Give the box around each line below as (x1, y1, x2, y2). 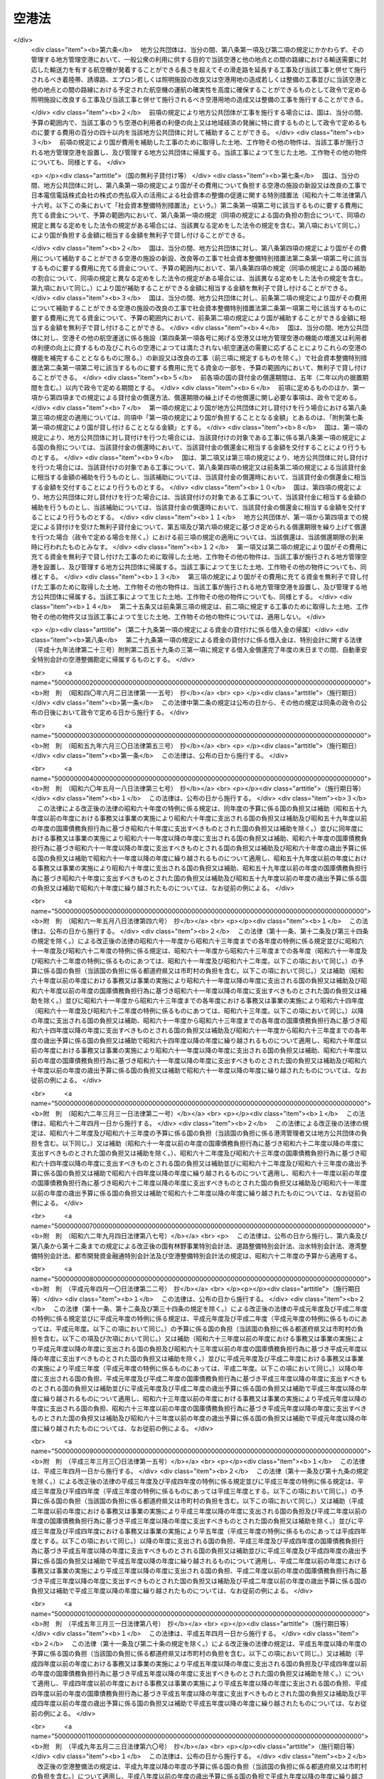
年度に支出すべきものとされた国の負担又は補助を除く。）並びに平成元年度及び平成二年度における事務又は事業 (43, 1354, 364, 1363)
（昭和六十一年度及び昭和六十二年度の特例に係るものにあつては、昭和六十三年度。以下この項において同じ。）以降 (31, 1006, 364, 1015)
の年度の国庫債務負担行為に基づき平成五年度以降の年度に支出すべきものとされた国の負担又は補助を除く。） (31, 1669, 346, 1678)
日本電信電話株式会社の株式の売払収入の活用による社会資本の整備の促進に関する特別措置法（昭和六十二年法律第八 (31, 191, 368, 199)
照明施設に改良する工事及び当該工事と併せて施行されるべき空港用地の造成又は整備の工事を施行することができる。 (31, 95, 368, 103)
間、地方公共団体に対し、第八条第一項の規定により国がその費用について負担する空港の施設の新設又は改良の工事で (31, 181, 368, 190)
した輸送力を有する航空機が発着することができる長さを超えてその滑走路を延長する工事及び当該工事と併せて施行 (36, 65, 367, 74)
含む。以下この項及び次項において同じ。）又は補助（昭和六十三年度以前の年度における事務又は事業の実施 (43, 1334, 352, 1343)
